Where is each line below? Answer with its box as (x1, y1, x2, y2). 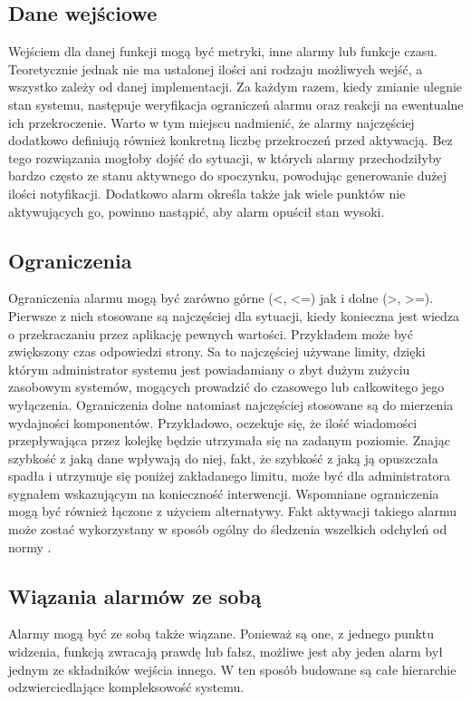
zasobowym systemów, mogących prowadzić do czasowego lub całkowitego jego (8, 377, 445, 396)
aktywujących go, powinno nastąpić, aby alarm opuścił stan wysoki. (8, 201, 385, 220)
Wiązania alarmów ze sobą (8, 581, 262, 609)
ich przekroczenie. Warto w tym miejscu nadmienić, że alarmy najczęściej (8, 112, 415, 132)
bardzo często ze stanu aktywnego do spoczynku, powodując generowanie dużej (8, 166, 447, 185)
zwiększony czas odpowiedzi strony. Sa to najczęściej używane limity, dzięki (8, 342, 426, 361)
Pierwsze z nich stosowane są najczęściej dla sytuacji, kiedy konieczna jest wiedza (8, 306, 460, 325)
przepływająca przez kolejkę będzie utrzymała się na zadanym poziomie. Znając (8, 431, 450, 450)
